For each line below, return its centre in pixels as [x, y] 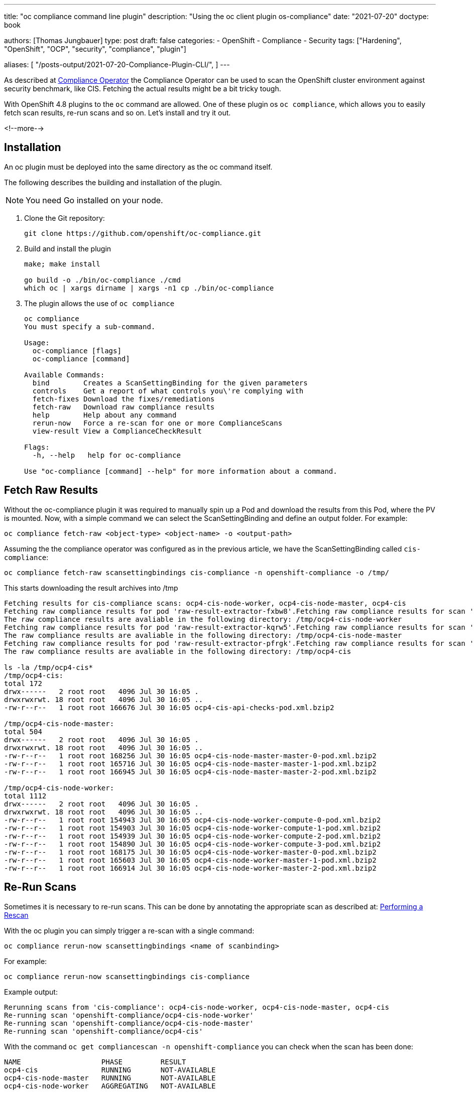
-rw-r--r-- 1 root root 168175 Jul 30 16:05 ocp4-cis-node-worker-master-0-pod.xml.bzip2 [190, 852]
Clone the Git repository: [65, 218]
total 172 [23, 683]
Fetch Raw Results [51, 490]
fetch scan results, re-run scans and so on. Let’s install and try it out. [117, 113]
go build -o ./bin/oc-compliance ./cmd [102, 280]
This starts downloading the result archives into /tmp [91, 588]
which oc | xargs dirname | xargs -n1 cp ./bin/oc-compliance [149, 288]
